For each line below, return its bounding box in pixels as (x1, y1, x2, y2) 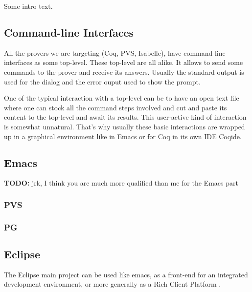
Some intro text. (4, 1, 53, 11)
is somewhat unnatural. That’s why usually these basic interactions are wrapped (4, 121, 245, 131)
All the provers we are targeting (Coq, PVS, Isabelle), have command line (4, 47, 226, 58)
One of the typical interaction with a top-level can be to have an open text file (4, 93, 239, 103)
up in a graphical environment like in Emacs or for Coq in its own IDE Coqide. (4, 131, 242, 141)
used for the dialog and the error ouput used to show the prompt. (4, 76, 201, 86)
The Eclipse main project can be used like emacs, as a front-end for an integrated (4, 269, 248, 279)
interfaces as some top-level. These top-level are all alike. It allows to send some (4, 57, 243, 67)
